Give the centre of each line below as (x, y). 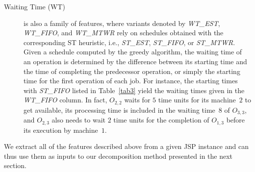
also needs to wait (78, 120)
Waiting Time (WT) (35, 6)
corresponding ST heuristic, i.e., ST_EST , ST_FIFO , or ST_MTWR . (129, 42)
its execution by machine (61, 130)
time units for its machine (197, 100)
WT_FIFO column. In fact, (65, 100)
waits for (137, 100)
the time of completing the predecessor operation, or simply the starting (132, 71)
